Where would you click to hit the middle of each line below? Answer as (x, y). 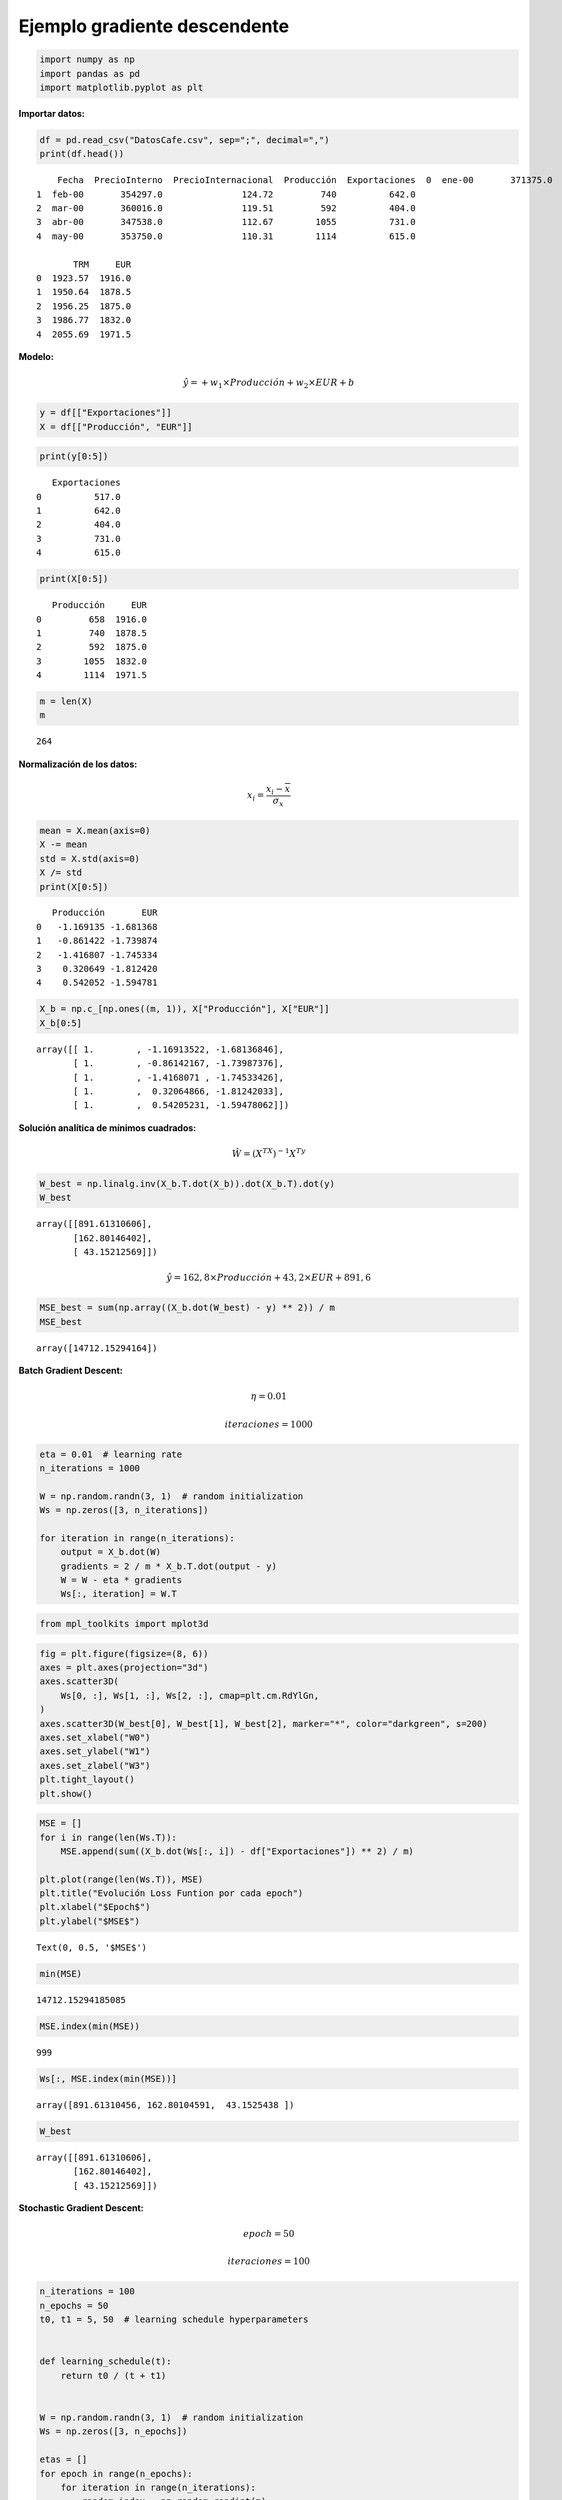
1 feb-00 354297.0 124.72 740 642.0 (226, 194)
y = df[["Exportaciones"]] (105, 413)
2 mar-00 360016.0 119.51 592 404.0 (226, 208)
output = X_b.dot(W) (111, 1552)
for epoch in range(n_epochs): (116, 2473)
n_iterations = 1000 (89, 1468)
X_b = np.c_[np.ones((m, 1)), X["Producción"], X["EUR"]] (184, 1009)
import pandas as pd (89, 73)
